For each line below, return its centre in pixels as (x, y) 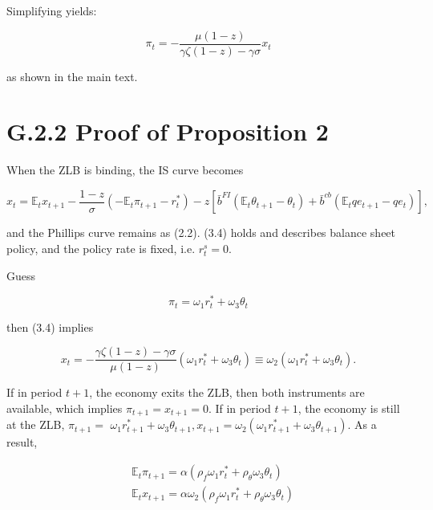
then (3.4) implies (50, 326)
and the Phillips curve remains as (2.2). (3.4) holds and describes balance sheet (201, 233)
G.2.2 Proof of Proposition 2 (168, 131)
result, (22, 442)
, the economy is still (349, 408)
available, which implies (65, 408)
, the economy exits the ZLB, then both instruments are (227, 392)
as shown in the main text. (72, 76)
